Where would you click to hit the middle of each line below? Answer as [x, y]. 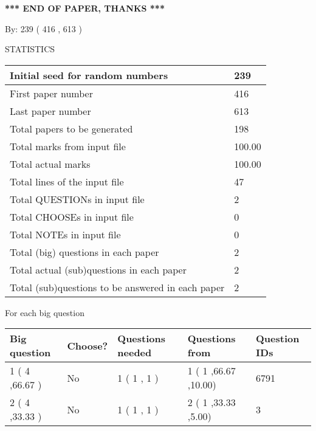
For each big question [45, 312]
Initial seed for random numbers [89, 75]
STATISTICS [30, 49]
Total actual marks [50, 164]
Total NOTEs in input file [65, 234]
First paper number [51, 93]
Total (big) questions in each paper [84, 252]
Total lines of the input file [67, 181]
